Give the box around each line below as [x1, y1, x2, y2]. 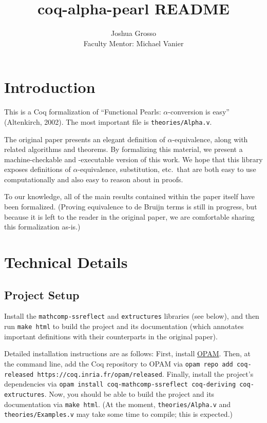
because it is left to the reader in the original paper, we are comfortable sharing [4, 211, 255, 222]
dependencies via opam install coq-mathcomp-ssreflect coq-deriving [4, 378, 236, 389]
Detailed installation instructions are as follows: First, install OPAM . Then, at [4, 348, 251, 359]
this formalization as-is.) [4, 221, 81, 232]
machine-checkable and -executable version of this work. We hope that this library [4, 153, 263, 164]
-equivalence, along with [172, 133, 248, 144]
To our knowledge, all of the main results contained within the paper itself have [4, 191, 255, 202]
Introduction [4, 76, 96, 98]
